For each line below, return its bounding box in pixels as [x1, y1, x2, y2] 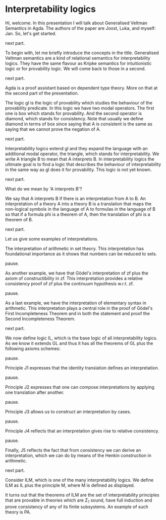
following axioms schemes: [5, 346, 61, 351]
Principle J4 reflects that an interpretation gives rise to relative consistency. [5, 428, 160, 433]
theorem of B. [5, 216, 33, 222]
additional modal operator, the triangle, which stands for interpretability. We [5, 151, 160, 157]
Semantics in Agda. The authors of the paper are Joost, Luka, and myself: [5, 25, 156, 31]
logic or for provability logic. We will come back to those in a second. [5, 66, 146, 72]
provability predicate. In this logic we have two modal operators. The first [5, 105, 155, 111]
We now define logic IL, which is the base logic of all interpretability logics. [5, 335, 158, 341]
